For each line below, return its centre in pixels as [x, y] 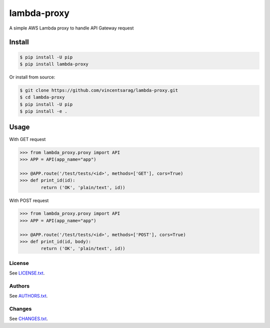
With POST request [29, 200]
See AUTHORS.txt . [28, 296]
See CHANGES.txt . [29, 319]
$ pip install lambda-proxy [54, 64]
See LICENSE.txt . [27, 273]
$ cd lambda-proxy [42, 97]
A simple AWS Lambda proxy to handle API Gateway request [71, 28]
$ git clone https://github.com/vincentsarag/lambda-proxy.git [99, 90]
